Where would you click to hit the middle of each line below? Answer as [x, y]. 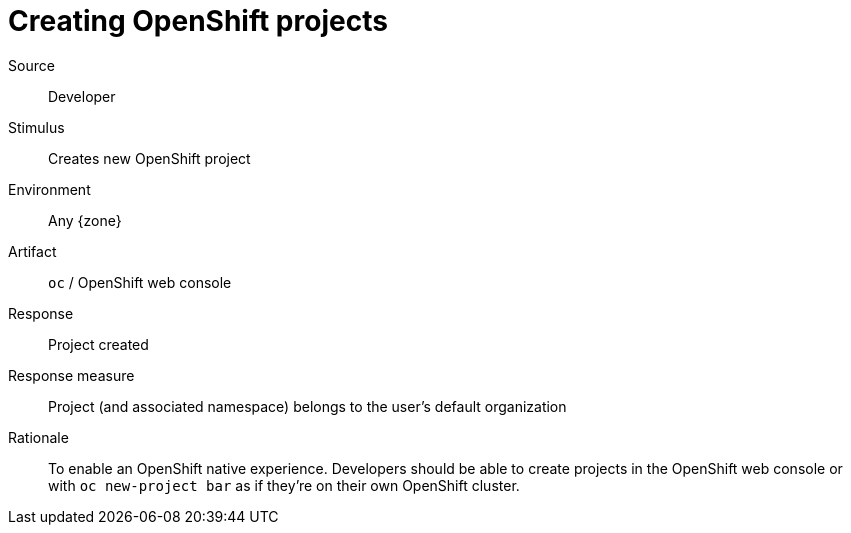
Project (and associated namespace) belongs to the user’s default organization [307, 406]
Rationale [38, 437]
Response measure [71, 375]
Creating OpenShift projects [198, 21]
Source [31, 65]
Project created [98, 344]
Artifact [32, 251]
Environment [49, 189]
